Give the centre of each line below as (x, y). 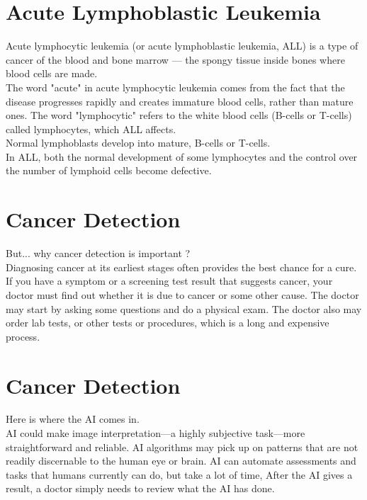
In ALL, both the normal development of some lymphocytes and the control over (182, 156)
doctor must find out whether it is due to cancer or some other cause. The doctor (182, 294)
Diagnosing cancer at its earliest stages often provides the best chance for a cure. (181, 267)
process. (23, 336)
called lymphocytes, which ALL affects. (91, 129)
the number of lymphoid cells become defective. (109, 170)
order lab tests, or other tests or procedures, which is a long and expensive (168, 323)
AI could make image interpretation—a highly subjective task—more (156, 433)
